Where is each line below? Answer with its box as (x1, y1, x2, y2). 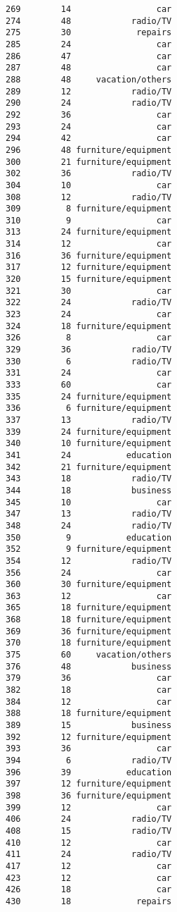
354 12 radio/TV (6, 555, 172, 566)
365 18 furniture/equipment (6, 603, 172, 613)
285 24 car (6, 39, 172, 49)
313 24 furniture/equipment (6, 227, 172, 238)
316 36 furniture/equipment (6, 250, 172, 261)
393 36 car (6, 744, 172, 754)
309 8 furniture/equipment (6, 204, 172, 214)
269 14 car (6, 4, 172, 14)
